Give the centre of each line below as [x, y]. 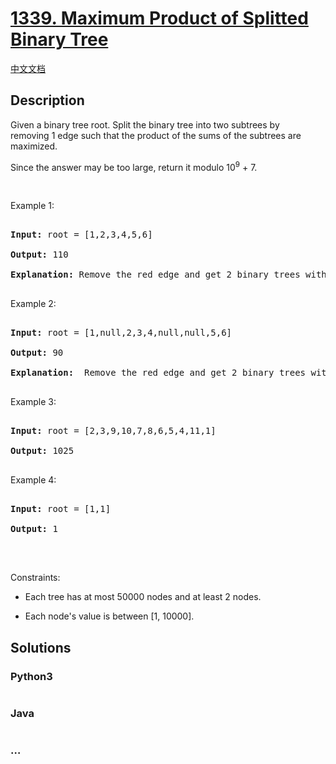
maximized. [34, 146]
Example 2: [33, 304]
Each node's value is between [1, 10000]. [109, 616]
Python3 [31, 676]
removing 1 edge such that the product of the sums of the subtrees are [156, 135]
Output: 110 [39, 255]
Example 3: [33, 402]
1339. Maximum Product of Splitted [159, 18]
